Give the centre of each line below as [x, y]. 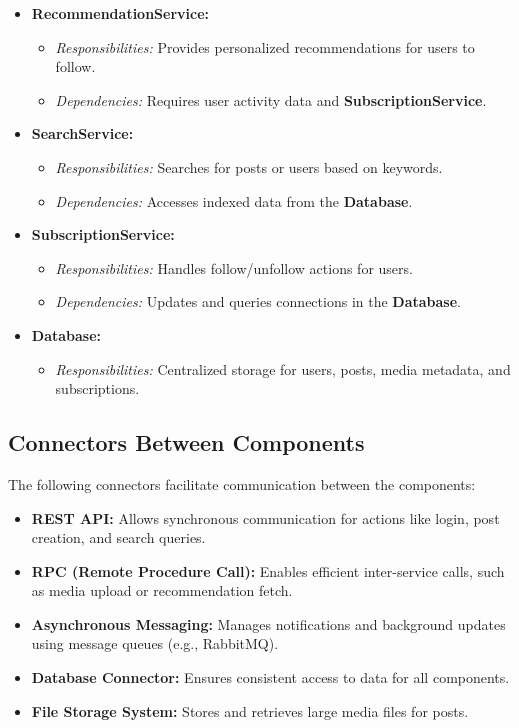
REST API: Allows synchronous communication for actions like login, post [265, 517]
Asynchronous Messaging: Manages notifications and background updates [268, 623]
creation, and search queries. [118, 537]
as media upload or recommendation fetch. [162, 590]
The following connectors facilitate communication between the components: [242, 483]
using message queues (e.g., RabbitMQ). [155, 643]
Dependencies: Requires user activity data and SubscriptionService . [271, 99]
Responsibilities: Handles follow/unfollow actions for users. [234, 267]
